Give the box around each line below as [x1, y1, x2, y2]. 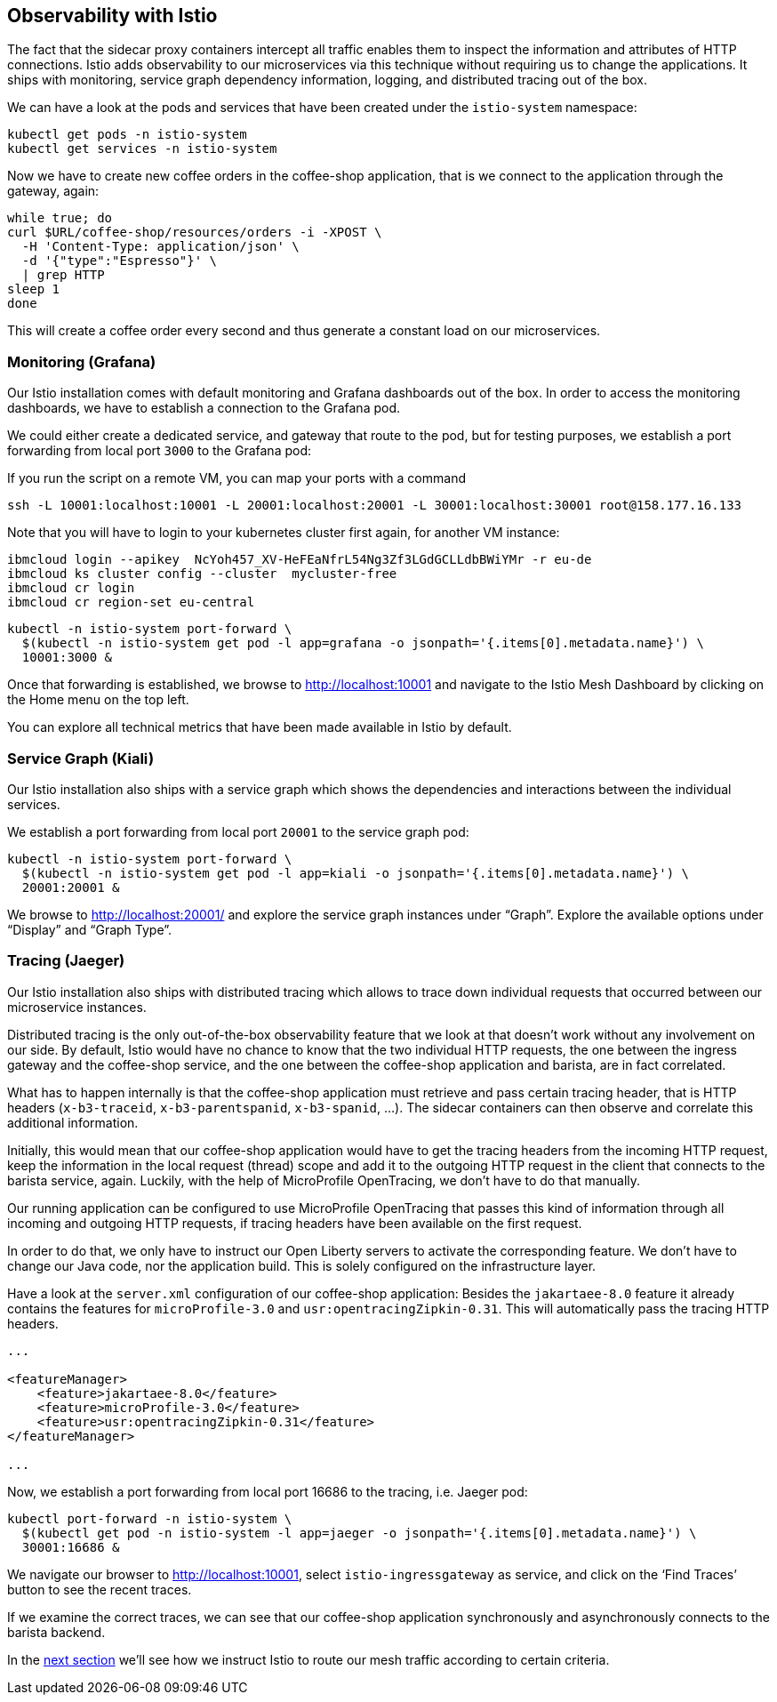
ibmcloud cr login [7, 581, 135, 596]
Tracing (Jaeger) [7, 951, 125, 970]
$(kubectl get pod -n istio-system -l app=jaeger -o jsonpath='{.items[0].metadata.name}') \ [21, 1525, 697, 1540]
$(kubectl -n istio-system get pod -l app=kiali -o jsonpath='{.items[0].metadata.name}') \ [21, 865, 690, 880]
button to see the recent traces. [7, 1581, 192, 1597]
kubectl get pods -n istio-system [7, 127, 247, 142]
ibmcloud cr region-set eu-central [7, 595, 255, 610]
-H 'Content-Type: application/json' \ [21, 239, 300, 254]
